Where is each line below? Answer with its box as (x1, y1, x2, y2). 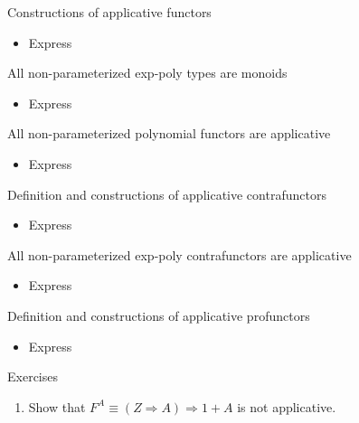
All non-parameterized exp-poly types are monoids (7, 63, 288, 82)
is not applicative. (237, 397, 336, 416)
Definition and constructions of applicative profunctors (7, 305, 310, 324)
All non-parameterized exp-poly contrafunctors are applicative (7, 245, 352, 264)
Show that (28, 397, 86, 416)
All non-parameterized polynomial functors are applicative (7, 124, 331, 143)
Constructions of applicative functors (7, 3, 212, 21)
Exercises (7, 367, 58, 386)
